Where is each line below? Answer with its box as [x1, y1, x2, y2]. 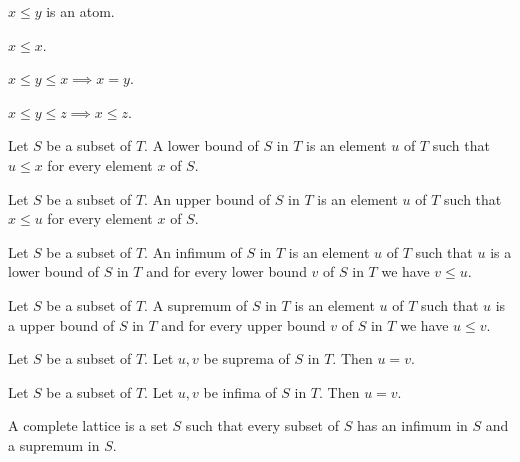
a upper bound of [8, 314, 115, 335]
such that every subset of [185, 415, 339, 436]
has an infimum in [356, 415, 468, 436]
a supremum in [8, 434, 100, 455]
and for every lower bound [146, 261, 307, 282]
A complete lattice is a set [8, 415, 168, 436]
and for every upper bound [161, 314, 326, 335]
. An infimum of [144, 241, 242, 262]
